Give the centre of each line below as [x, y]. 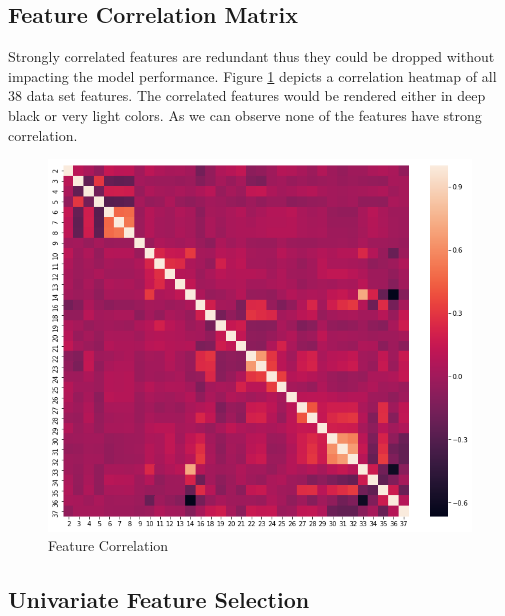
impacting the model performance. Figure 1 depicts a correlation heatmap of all [252, 75]
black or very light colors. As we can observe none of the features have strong [245, 114]
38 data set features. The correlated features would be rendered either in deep [247, 95]
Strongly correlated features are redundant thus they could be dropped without [251, 56]
